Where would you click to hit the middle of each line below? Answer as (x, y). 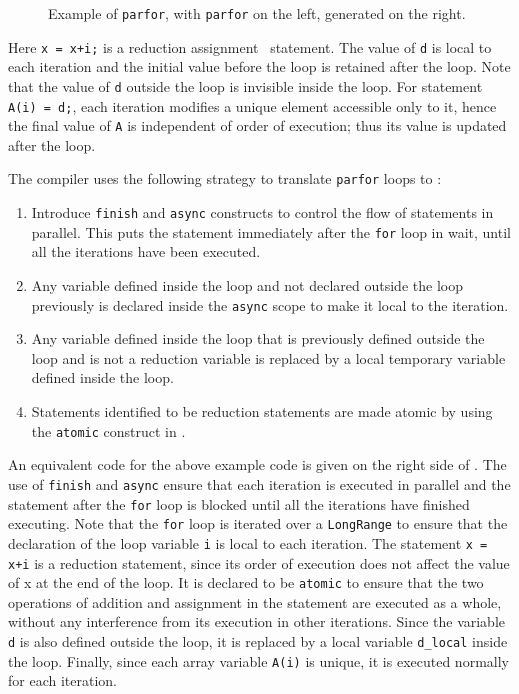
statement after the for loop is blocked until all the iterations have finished (239, 503)
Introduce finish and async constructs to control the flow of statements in (262, 212)
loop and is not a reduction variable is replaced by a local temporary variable (268, 357)
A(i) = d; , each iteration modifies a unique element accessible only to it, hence (252, 105)
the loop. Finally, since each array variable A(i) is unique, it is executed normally (258, 660)
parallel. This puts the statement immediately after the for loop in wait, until (271, 231)
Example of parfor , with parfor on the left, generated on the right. (257, 13)
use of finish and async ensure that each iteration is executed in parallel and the (259, 483)
